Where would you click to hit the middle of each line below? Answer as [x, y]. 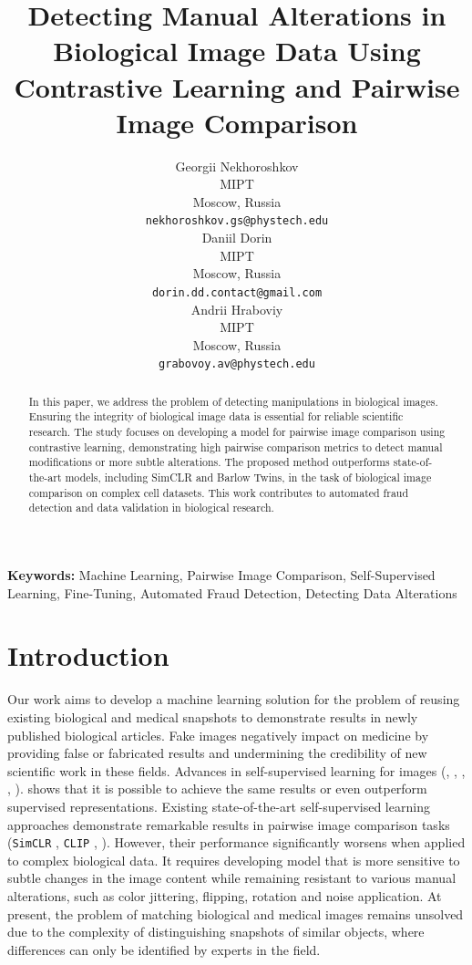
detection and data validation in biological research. [151, 508]
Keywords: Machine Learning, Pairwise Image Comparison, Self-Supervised [221, 575]
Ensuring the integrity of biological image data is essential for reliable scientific [216, 416]
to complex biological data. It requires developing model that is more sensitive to [234, 860]
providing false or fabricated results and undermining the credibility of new [217, 753]
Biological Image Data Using [237, 51]
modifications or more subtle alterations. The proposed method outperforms [209, 462]
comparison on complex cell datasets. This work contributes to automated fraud [219, 492]
